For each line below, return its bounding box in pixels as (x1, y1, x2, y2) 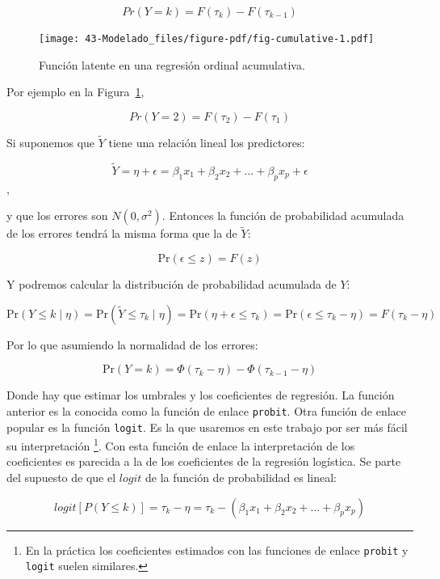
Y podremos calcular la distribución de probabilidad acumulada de (6, 276, 337, 293)
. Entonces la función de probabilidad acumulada (161, 207, 404, 224)
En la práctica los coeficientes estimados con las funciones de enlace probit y (25, 541, 409, 558)
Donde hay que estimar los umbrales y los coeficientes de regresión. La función (6, 387, 395, 404)
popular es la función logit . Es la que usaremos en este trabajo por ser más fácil (6, 418, 408, 435)
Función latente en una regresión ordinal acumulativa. (39, 56, 305, 73)
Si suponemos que (6, 134, 95, 151)
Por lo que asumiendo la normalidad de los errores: (6, 336, 258, 353)
